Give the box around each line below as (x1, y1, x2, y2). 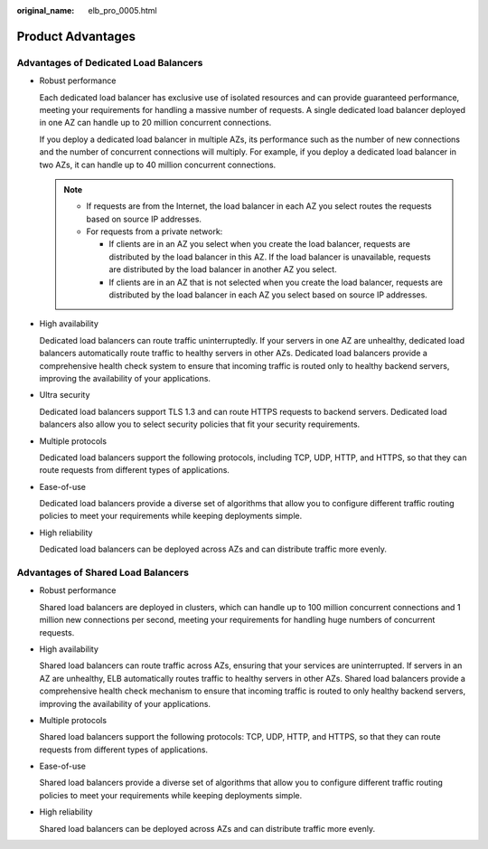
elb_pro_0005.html (88, 5, 157, 15)
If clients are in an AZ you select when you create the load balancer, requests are (108, 239, 411, 250)
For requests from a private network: (86, 226, 223, 237)
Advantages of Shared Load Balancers (16, 566, 190, 579)
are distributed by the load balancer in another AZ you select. (108, 264, 338, 275)
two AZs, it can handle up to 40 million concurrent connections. (39, 159, 277, 170)
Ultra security (39, 390, 90, 401)
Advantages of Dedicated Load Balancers (16, 56, 203, 69)
